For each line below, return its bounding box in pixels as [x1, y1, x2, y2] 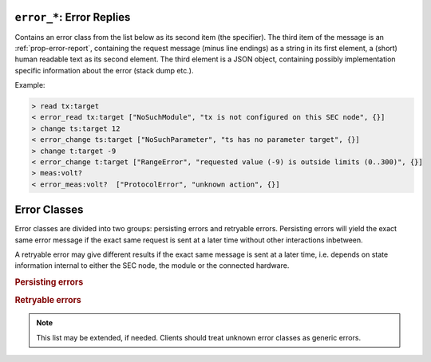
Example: [14, 81, 45, 90]
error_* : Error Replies [14, 10, 131, 24]
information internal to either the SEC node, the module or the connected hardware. [14, 261, 290, 270]
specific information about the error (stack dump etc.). [14, 65, 194, 75]
